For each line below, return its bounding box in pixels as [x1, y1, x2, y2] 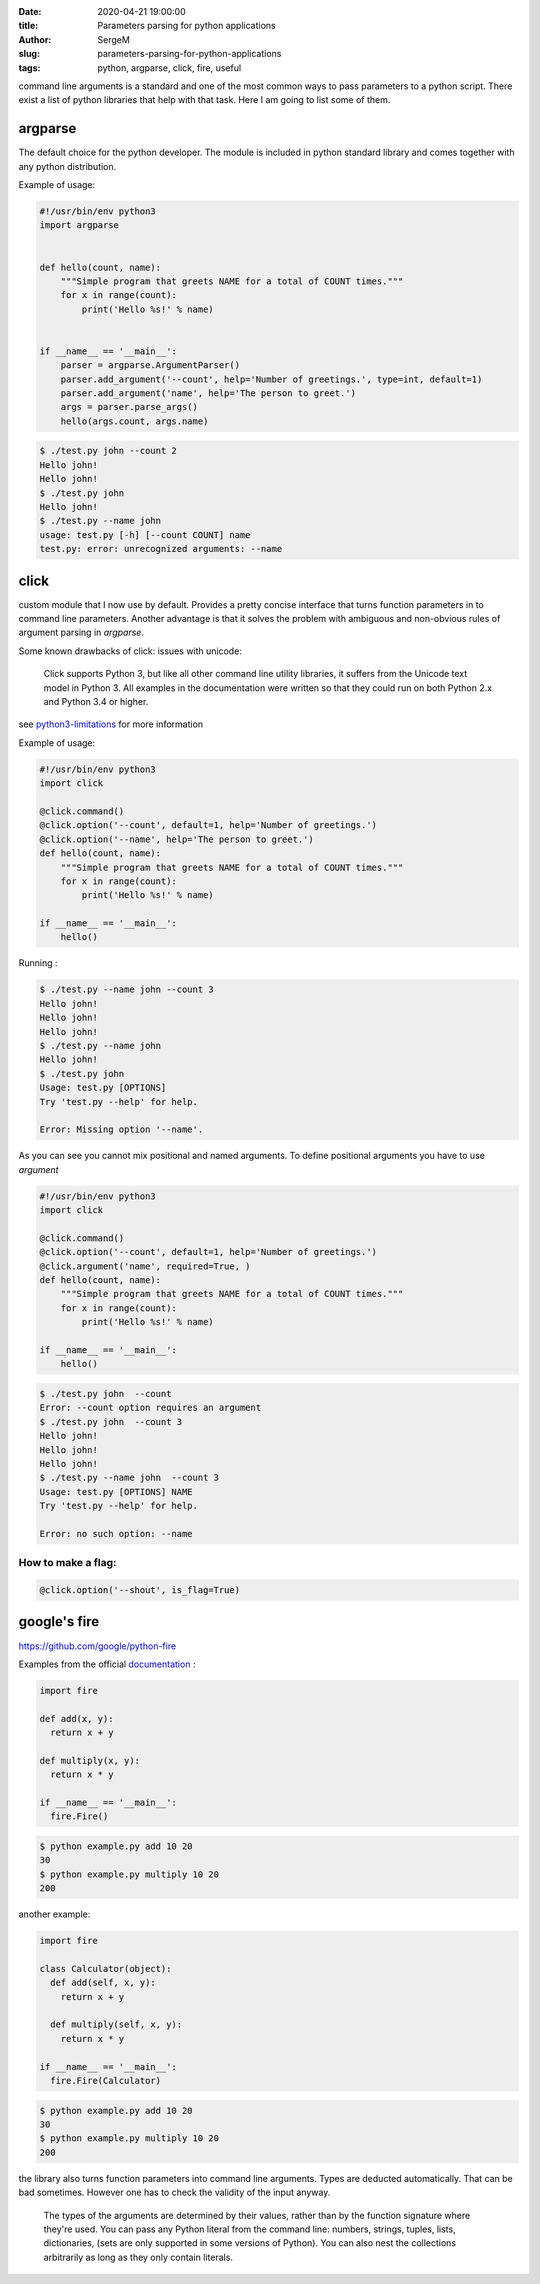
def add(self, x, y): [50, 1977, 157, 1989]
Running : [18, 957, 59, 969]
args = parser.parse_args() [60, 401, 199, 413]
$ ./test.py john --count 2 [39, 445, 177, 457]
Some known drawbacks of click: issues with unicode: [18, 645, 242, 657]
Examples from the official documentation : [18, 1658, 196, 1670]
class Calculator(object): [39, 1963, 172, 1974]
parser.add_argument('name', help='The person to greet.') [60, 388, 357, 399]
